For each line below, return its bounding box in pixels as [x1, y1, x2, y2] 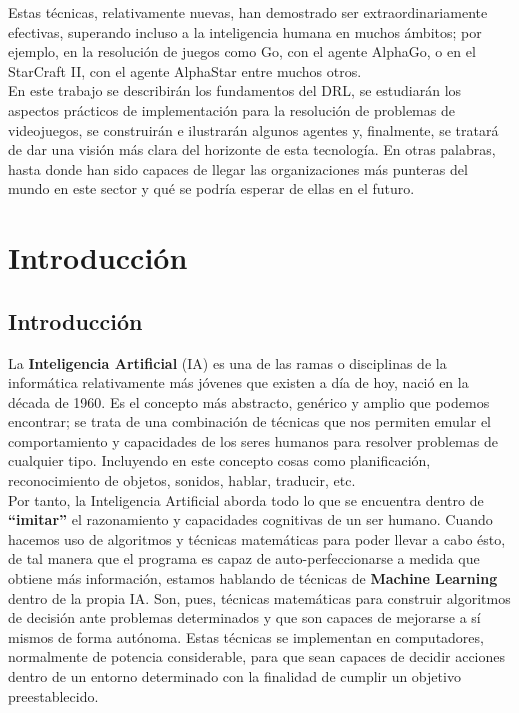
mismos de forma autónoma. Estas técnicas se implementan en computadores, [8, 626, 484, 647]
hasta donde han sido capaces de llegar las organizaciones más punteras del [8, 158, 468, 179]
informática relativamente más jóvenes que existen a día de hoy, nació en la [8, 372, 469, 393]
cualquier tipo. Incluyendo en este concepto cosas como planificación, [8, 450, 431, 471]
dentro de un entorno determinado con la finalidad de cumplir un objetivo [8, 666, 461, 687]
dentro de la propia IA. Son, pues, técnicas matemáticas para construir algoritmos [8, 587, 511, 608]
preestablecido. [8, 685, 99, 706]
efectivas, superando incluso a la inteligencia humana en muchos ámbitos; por [8, 21, 482, 42]
